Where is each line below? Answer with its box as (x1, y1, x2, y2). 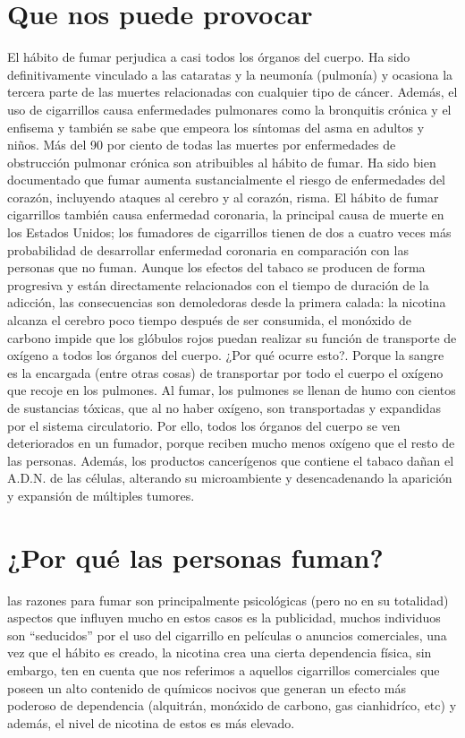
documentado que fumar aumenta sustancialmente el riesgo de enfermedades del (7, 170, 445, 189)
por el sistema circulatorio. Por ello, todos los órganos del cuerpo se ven (7, 416, 401, 434)
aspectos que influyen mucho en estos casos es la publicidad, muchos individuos (7, 608, 441, 627)
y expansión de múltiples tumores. (7, 485, 195, 504)
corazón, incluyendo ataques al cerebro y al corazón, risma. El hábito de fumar (7, 187, 439, 206)
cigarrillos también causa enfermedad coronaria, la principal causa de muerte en (7, 205, 444, 224)
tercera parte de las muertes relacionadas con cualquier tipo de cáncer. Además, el (7, 82, 458, 101)
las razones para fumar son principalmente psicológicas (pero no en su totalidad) (7, 590, 449, 609)
